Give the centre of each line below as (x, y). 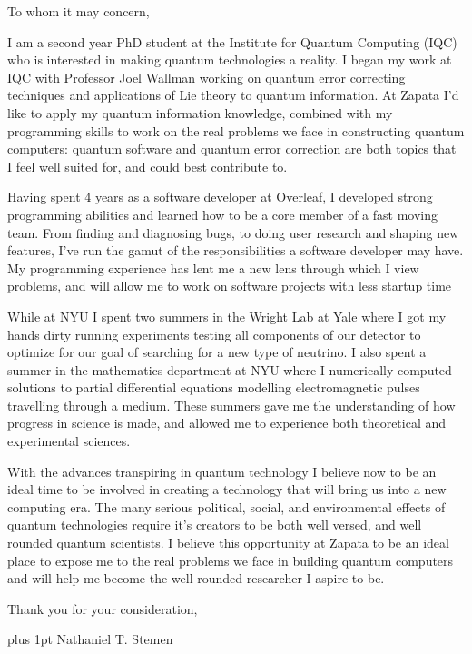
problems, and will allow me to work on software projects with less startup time (230, 286)
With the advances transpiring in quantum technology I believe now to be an (222, 471)
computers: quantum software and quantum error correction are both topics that (232, 149)
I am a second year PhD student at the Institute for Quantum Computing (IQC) (232, 41)
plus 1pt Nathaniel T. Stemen (90, 639)
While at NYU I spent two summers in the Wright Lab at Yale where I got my (227, 316)
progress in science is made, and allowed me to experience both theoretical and (227, 423)
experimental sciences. (69, 441)
